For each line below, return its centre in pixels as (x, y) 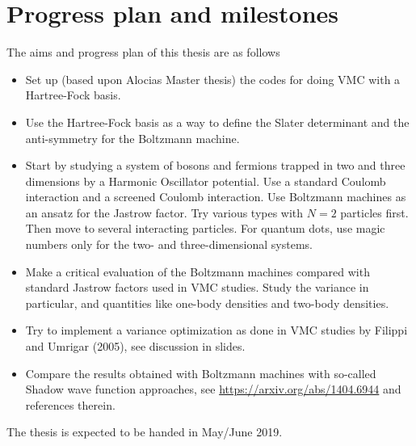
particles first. (374, 212)
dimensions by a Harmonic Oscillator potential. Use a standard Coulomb (206, 181)
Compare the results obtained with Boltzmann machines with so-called (201, 373)
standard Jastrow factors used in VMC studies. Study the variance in (197, 287)
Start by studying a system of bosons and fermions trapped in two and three (215, 165)
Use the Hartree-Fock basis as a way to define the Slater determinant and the (217, 122)
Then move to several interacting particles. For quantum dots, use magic (205, 228)
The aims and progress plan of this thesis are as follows (143, 52)
